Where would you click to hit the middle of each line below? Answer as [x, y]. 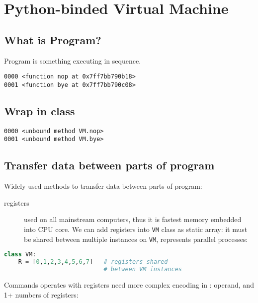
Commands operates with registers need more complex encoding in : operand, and [129, 284]
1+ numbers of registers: [41, 294]
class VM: [20, 255]
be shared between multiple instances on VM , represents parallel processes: [136, 239]
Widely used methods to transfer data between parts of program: [103, 186]
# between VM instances [143, 269]
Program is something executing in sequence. [73, 60]
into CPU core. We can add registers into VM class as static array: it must [136, 229]
